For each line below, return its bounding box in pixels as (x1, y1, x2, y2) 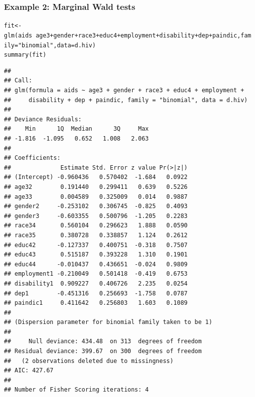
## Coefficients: (4, 154, 61, 162)
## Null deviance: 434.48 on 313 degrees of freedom (4, 338, 202, 345)
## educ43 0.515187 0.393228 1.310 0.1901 (4, 251, 188, 258)
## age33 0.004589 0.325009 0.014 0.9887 (4, 193, 188, 200)
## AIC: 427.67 (4, 367, 54, 374)
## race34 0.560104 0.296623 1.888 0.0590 (4, 222, 188, 229)
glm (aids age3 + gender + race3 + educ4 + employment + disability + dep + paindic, (4, 32, 241, 39)
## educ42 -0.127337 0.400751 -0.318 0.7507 (4, 241, 188, 249)
